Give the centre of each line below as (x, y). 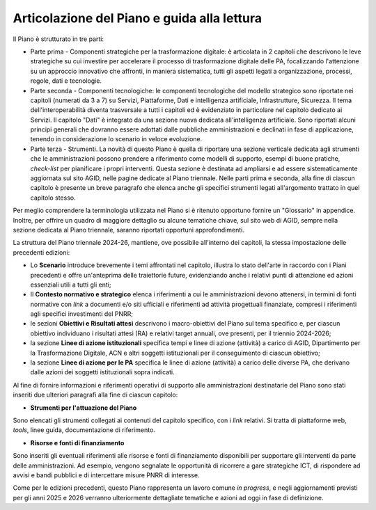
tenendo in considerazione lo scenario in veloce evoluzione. (116, 139)
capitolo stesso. (53, 198)
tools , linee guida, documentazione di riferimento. (84, 430)
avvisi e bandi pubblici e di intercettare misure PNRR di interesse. (106, 475)
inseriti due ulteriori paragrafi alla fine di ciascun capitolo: (95, 395)
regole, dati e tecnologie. (66, 81)
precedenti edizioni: (41, 252)
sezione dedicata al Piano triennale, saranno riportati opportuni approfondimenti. (129, 230)
